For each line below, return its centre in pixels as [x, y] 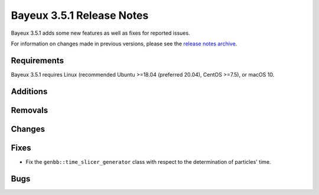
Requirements [38, 60]
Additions [29, 91]
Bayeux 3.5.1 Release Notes [80, 15]
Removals [30, 110]
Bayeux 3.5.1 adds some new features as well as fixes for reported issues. [100, 33]
